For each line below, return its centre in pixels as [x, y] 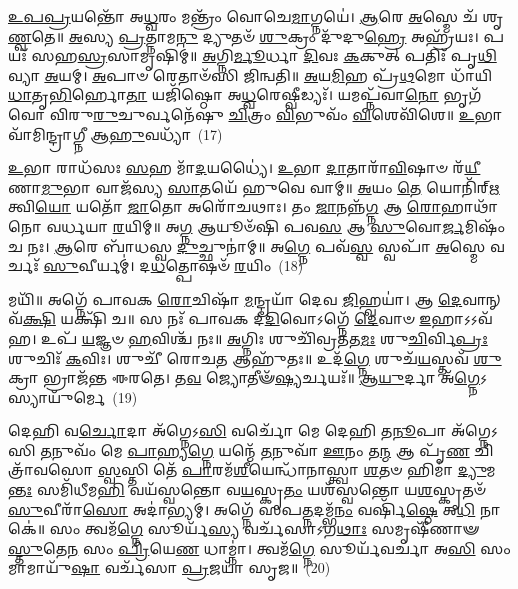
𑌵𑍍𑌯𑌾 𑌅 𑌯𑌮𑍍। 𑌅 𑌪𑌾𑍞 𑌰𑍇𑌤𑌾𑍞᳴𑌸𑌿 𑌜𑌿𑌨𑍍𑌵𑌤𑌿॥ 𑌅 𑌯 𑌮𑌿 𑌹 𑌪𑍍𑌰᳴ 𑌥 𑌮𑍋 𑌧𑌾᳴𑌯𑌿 [250, 74]
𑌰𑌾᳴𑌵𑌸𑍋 [51, 469]
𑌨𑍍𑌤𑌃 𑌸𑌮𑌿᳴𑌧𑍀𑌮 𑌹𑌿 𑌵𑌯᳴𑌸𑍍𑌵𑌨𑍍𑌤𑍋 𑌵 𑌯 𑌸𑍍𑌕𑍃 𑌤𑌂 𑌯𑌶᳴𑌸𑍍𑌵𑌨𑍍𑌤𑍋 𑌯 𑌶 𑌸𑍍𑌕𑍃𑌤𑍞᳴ [247, 489]
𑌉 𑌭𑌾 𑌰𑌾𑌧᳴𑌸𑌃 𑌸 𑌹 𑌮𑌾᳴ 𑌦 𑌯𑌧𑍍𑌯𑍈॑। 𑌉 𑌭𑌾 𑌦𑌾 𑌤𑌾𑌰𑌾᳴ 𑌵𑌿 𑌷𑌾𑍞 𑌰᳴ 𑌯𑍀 [244, 167]
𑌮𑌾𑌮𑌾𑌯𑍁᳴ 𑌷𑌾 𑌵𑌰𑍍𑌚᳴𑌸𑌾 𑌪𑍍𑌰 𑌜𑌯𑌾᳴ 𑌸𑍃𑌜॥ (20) [169, 567]
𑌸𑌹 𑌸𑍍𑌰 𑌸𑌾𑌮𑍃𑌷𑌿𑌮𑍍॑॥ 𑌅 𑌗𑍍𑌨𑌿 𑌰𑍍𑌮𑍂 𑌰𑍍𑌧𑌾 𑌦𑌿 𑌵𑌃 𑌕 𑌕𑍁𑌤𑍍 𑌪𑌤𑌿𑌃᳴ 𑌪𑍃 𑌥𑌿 [264, 55]
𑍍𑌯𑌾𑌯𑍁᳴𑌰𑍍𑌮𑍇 [57, 396]
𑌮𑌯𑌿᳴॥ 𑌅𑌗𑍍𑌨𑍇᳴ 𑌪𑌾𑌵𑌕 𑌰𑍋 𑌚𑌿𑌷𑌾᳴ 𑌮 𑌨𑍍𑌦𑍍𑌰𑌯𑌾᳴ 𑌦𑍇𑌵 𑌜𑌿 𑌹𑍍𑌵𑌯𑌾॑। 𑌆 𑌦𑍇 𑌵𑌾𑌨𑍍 [254, 298]
